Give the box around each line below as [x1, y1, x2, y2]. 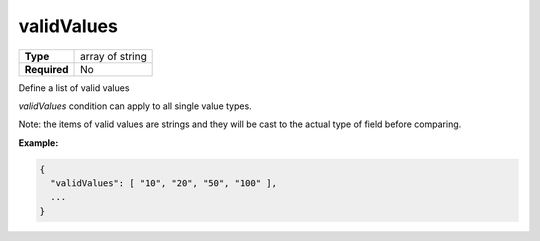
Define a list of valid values [18, 81, 130, 94]
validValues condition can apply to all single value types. [18, 100, 252, 112]
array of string [80, 49, 147, 63]
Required [24, 62, 69, 76]
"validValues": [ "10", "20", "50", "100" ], [50, 178, 277, 189]
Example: [18, 136, 59, 149]
